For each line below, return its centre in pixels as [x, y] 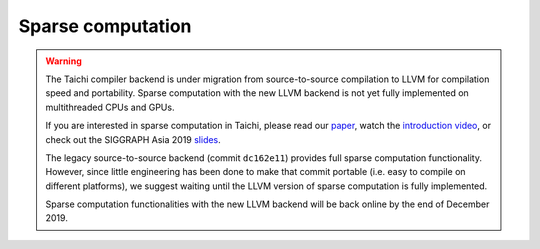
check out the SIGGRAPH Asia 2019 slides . [133, 139]
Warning [63, 61]
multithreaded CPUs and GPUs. [110, 107]
